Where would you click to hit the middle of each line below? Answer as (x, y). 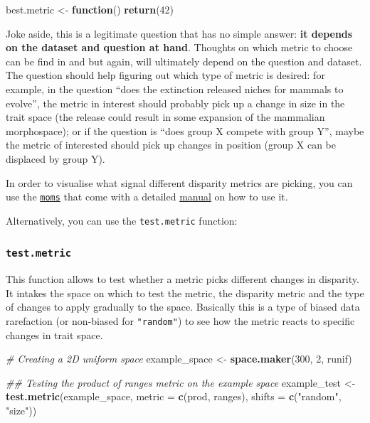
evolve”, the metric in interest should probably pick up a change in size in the (175, 103)
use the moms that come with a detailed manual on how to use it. (147, 197)
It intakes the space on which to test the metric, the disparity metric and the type (185, 293)
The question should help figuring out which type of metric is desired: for (165, 75)
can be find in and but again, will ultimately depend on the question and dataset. (184, 61)
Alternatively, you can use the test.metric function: (122, 220)
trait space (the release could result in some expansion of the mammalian (165, 117)
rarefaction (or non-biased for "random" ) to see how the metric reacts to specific (180, 321)
